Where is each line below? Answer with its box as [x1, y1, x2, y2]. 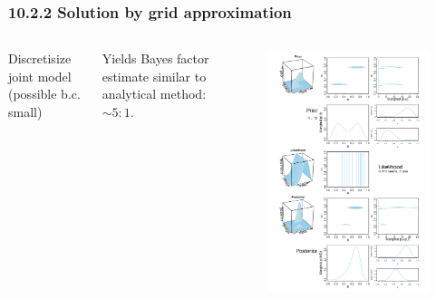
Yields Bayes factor [102, 49, 209, 68]
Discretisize [8, 49, 72, 68]
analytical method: [102, 84, 207, 103]
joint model [8, 66, 72, 85]
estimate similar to [102, 66, 207, 85]
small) [8, 102, 43, 121]
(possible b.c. [8, 84, 81, 103]
